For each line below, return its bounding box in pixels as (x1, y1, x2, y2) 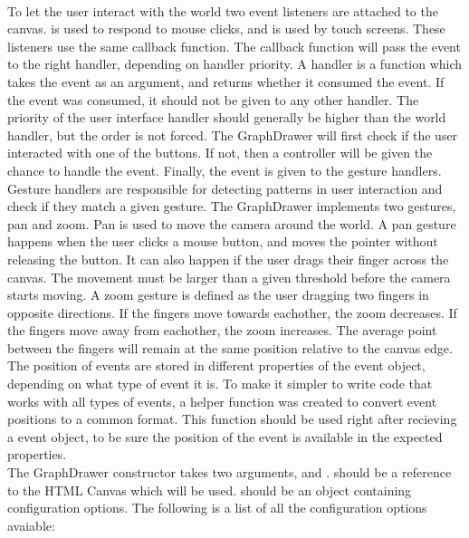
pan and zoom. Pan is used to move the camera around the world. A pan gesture (7, 214, 456, 233)
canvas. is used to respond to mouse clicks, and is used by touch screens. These (7, 19, 445, 38)
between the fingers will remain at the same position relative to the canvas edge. (7, 338, 453, 357)
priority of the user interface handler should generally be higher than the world (7, 108, 446, 127)
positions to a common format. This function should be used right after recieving (7, 409, 457, 428)
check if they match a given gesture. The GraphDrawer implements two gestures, (7, 197, 456, 216)
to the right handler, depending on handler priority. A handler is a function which (7, 54, 463, 73)
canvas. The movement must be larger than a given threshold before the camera (7, 267, 451, 286)
